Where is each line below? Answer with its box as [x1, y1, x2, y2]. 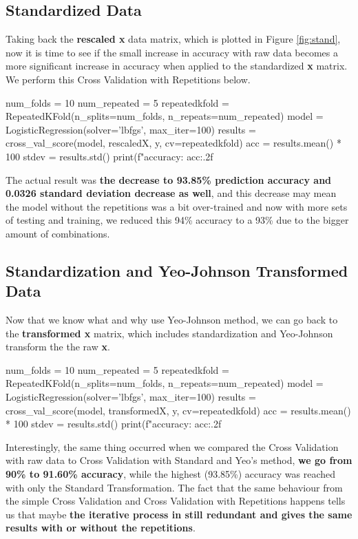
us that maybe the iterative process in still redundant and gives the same [6, 507, 352, 521]
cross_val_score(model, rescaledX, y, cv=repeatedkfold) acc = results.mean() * [6, 136, 341, 150]
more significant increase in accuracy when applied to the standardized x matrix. [6, 59, 348, 73]
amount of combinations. [6, 226, 110, 240]
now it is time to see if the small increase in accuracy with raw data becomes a [6, 45, 339, 59]
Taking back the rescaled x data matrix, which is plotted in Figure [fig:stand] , [6, 32, 341, 46]
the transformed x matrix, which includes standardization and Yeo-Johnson [6, 326, 333, 340]
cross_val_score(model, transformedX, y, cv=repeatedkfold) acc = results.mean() [6, 403, 351, 417]
